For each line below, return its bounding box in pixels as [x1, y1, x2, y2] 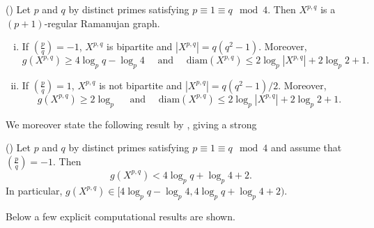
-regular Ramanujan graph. [44, 15, 160, 30]
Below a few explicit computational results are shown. [6, 208, 235, 223]
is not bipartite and [99, 77, 182, 92]
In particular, [6, 183, 63, 197]
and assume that [270, 140, 342, 155]
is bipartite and [107, 39, 173, 54]
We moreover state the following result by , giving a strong [6, 116, 257, 131]
